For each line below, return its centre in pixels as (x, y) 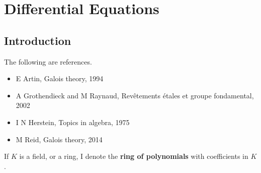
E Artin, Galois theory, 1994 (60, 78)
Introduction (38, 40)
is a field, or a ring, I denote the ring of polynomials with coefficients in (134, 156)
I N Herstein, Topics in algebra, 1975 (73, 122)
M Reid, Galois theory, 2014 (59, 139)
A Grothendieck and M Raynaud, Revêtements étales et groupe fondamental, (135, 95)
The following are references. (48, 61)
